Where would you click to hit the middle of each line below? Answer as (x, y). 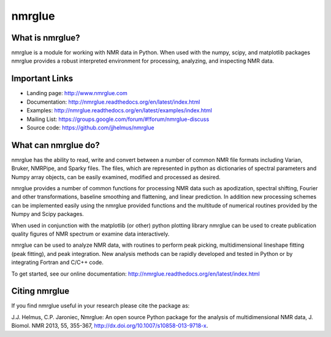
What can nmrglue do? (56, 145)
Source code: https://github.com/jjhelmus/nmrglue (90, 127)
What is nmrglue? (46, 38)
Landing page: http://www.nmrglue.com (77, 93)
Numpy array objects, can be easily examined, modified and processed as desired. (116, 177)
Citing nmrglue (40, 291)
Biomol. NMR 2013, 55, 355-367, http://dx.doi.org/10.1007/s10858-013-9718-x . (110, 326)
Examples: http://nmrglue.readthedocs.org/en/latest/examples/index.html (120, 110)
